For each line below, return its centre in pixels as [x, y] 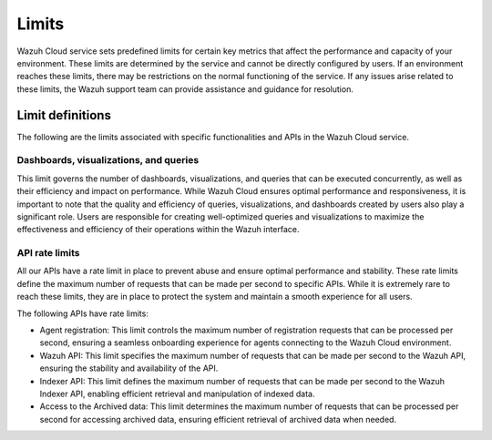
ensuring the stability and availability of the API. [129, 368]
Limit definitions [64, 115]
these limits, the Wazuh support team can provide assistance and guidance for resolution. [185, 89]
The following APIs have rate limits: [83, 313]
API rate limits [48, 253]
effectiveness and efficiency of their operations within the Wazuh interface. [158, 230]
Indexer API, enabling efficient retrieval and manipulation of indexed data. [177, 394]
